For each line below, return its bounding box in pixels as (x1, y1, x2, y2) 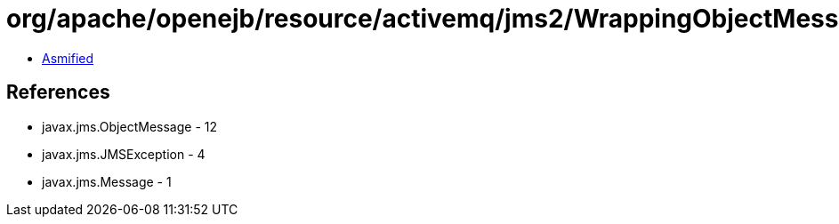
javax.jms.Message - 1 (42, 173, 172, 189)
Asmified (42, 50, 94, 66)
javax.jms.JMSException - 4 (42, 146, 206, 162)
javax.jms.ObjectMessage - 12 (42, 118, 217, 134)
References (6, 81, 110, 104)
